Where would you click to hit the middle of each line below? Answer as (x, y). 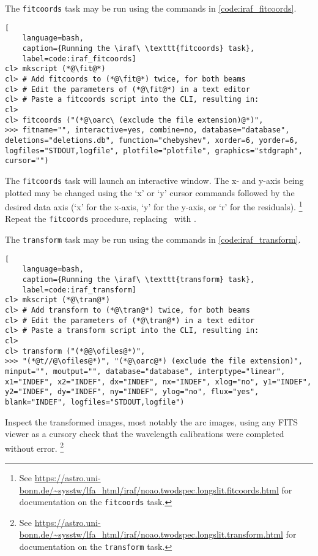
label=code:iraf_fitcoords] (79, 59)
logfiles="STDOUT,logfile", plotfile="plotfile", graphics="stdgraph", (154, 150)
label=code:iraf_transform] (79, 290)
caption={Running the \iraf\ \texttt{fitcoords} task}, (139, 48)
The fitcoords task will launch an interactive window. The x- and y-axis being (154, 180)
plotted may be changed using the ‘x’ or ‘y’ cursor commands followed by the (150, 192)
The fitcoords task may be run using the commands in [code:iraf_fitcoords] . (151, 8)
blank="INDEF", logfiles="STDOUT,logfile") (95, 402)
